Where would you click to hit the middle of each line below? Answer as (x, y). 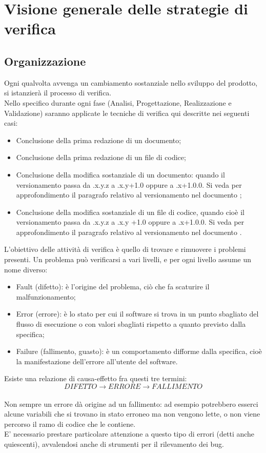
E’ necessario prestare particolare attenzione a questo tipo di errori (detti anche (129, 434)
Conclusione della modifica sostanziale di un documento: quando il (120, 174)
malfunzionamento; (46, 296)
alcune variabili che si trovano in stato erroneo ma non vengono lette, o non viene (132, 414)
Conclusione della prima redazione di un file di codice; (101, 157)
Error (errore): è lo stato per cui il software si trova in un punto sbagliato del (137, 314)
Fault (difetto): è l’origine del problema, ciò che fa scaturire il (113, 287)
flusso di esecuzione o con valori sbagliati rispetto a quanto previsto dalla (131, 324)
